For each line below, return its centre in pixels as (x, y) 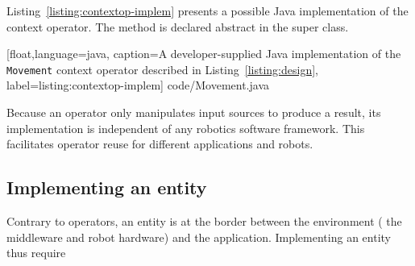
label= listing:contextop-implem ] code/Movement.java (138, 85)
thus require (36, 253)
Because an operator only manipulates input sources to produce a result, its (194, 112)
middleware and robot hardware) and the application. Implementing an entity (199, 237)
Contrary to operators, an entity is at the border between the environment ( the (204, 221)
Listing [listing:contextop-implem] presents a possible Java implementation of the (207, 10)
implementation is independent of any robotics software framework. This (186, 128)
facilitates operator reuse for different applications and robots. (160, 144)
